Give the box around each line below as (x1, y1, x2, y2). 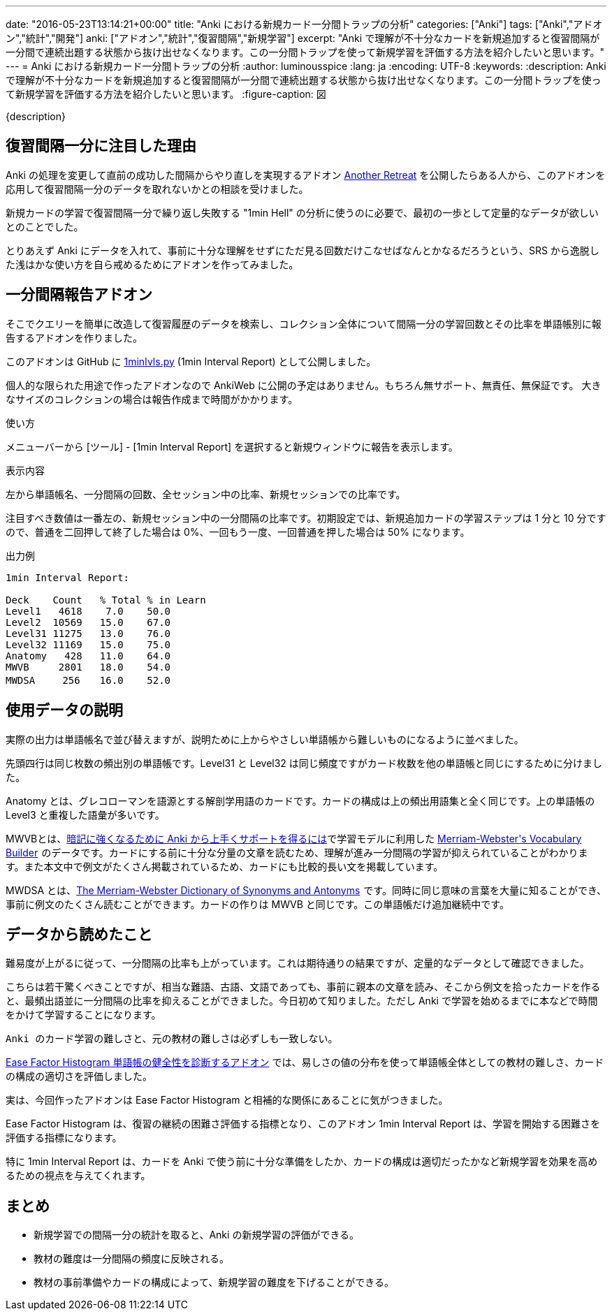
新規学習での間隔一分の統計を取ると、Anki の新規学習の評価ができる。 (34, 1229, 360, 1241)
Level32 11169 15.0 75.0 (6, 638, 171, 650)
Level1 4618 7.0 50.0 (6, 605, 171, 617)
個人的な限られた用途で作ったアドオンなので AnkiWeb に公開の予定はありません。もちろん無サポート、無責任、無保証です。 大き (6, 379, 602, 391)
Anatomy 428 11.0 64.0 (6, 650, 171, 661)
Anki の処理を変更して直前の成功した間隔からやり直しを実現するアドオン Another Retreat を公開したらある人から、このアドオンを (6, 168, 606, 181)
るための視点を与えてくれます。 (6, 1169, 151, 1182)
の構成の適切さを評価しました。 (6, 1070, 152, 1083)
